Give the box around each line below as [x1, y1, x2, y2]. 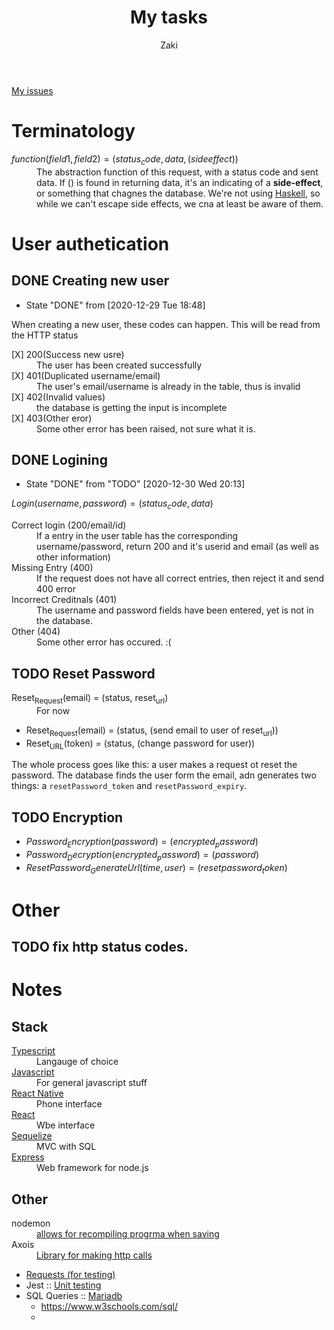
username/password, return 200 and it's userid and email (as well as [36, 541, 319, 553]
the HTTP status [11, 329, 79, 341]
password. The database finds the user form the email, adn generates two [11, 769, 317, 781]
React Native [11, 1087, 64, 1100]
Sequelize [11, 1130, 53, 1142]
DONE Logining [11, 452, 108, 469]
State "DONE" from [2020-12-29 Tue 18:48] [25, 299, 206, 311]
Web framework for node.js [36, 1162, 149, 1174]
